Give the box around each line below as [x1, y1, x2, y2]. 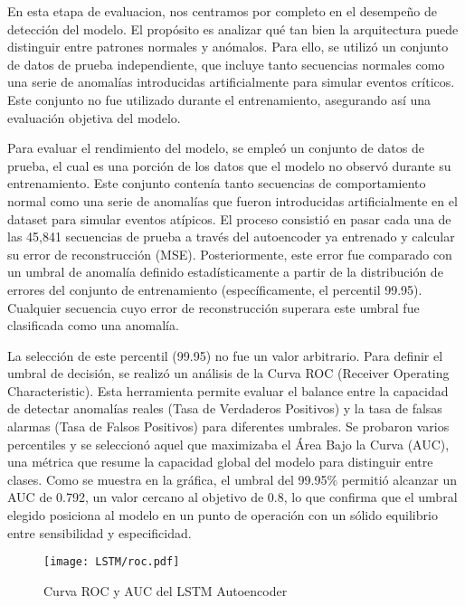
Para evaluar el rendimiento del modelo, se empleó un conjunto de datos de [7, 138, 424, 157]
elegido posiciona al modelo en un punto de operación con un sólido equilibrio [7, 506, 438, 525]
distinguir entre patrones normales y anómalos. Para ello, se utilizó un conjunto [7, 37, 449, 56]
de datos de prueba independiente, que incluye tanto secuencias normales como [7, 54, 445, 73]
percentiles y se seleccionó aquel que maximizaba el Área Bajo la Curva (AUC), [7, 434, 450, 453]
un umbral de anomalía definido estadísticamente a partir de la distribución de [7, 262, 443, 281]
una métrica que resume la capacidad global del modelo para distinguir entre [7, 452, 433, 471]
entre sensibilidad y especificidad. [7, 523, 192, 542]
